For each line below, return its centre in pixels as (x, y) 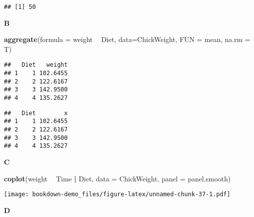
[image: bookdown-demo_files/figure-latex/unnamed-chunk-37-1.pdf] (117, 195)
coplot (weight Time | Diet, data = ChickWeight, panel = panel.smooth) (117, 178)
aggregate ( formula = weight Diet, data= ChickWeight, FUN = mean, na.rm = (127, 39)
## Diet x (36, 113)
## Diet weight (36, 65)
